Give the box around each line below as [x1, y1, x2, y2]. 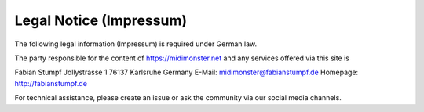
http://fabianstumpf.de [14, 78, 88, 88]
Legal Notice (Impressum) [14, 12, 188, 29]
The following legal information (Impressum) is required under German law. [14, 39, 258, 49]
